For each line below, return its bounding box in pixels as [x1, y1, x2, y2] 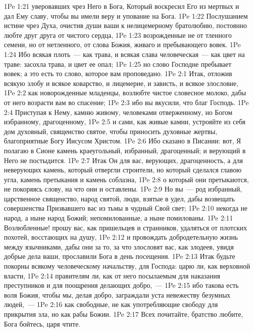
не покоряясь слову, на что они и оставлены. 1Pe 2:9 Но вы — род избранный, [4, 184, 242, 194]
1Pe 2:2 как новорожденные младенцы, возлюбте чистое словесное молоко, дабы [4, 87, 246, 98]
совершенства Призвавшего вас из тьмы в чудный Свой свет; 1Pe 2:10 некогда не [4, 203, 248, 213]
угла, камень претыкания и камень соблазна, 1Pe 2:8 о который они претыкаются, [4, 174, 249, 184]
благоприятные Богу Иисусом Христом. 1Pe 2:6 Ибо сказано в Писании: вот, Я [4, 136, 241, 146]
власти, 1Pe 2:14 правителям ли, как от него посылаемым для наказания [4, 270, 220, 280]
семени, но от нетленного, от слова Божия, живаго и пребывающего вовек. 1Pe [4, 39, 241, 50]
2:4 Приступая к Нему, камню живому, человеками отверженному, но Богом [4, 107, 232, 117]
